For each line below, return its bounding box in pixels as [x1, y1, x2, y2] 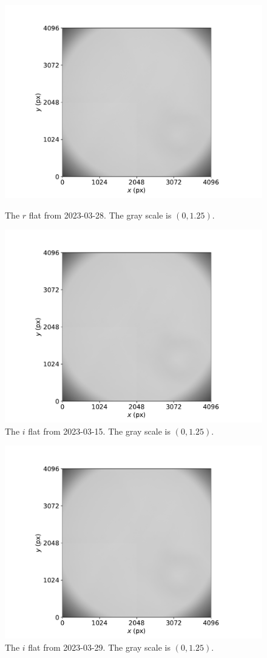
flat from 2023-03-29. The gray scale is [28, 640, 171, 653]
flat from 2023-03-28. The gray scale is [29, 208, 172, 221]
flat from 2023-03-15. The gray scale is [28, 424, 171, 437]
